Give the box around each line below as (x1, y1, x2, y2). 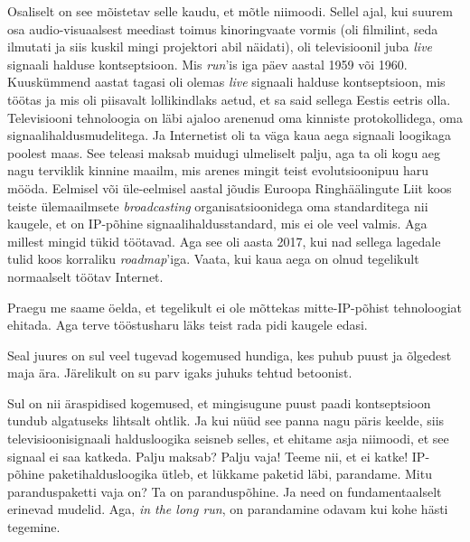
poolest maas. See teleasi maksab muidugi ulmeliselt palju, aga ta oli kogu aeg (7, 143, 441, 162)
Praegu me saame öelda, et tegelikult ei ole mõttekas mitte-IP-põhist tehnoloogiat (7, 297, 463, 316)
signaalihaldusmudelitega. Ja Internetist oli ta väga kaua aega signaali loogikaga (7, 126, 451, 145)
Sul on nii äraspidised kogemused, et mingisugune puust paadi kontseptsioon (7, 393, 431, 412)
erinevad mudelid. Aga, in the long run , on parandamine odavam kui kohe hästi (7, 500, 448, 519)
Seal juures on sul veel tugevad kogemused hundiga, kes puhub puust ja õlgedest (7, 345, 452, 364)
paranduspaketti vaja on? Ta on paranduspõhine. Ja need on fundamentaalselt (7, 481, 442, 500)
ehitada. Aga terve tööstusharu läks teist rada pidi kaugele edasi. (7, 315, 368, 334)
